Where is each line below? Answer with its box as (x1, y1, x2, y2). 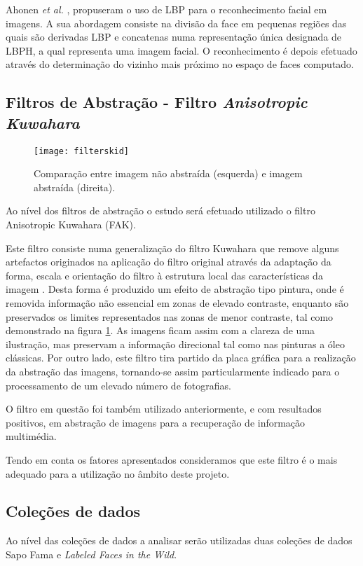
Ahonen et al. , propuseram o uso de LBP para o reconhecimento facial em (6, 2, 327, 16)
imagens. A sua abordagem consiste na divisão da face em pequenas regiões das (6, 15, 347, 30)
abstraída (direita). (34, 179, 116, 194)
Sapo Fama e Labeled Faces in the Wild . (6, 546, 177, 561)
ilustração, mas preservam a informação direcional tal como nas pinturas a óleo (6, 336, 345, 351)
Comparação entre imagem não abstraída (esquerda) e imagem (34, 166, 303, 181)
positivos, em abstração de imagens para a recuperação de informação (6, 415, 306, 429)
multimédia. (6, 429, 57, 443)
